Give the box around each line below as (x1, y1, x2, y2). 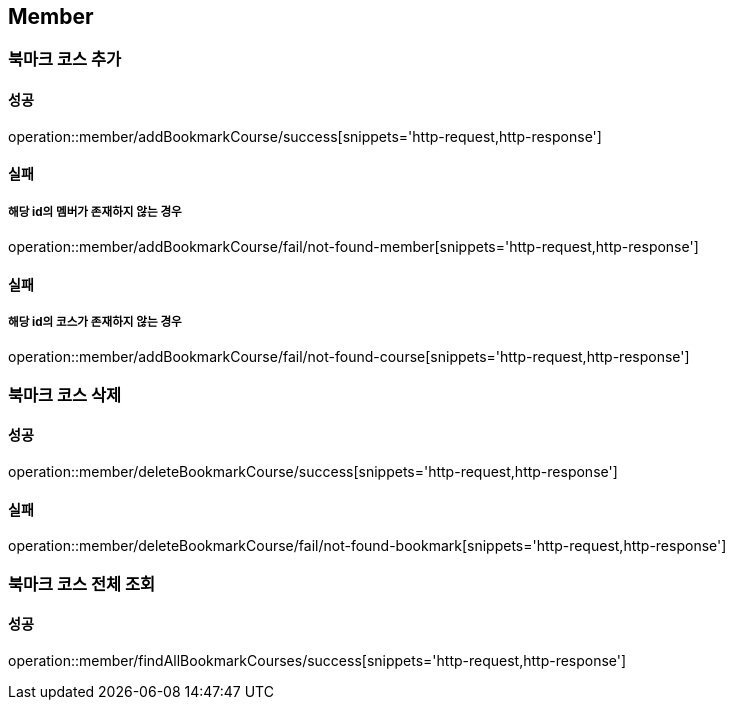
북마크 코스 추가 (8, 49, 122, 70)
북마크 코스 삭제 (8, 384, 122, 405)
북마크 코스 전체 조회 (8, 573, 156, 594)
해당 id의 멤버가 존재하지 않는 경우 (8, 204, 182, 219)
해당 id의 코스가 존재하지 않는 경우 (8, 315, 182, 330)
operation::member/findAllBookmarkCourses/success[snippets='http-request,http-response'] (8, 651, 627, 669)
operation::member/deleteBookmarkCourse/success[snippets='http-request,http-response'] (8, 463, 618, 481)
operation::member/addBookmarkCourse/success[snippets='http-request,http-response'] (8, 127, 602, 145)
